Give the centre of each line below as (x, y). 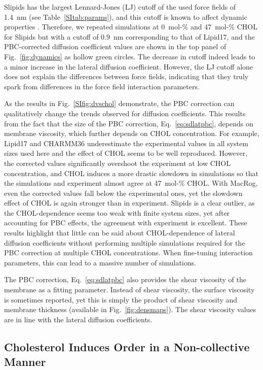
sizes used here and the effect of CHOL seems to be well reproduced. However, (126, 153)
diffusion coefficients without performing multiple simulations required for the (125, 242)
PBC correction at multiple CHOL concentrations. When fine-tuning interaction (128, 253)
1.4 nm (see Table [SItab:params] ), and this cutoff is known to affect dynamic (126, 16)
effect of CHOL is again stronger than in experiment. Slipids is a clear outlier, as (129, 203)
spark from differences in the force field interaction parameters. (102, 86)
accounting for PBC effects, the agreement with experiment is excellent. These (126, 223)
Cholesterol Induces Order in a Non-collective (127, 346)
